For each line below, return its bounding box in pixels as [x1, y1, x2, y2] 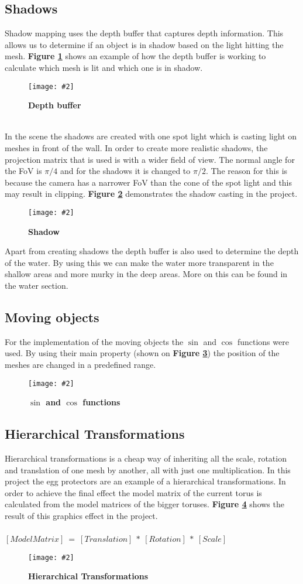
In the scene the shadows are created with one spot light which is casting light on [5, 130, 297, 142]
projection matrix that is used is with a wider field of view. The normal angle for [5, 153, 295, 165]
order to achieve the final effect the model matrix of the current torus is [5, 486, 262, 498]
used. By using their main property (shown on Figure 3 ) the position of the [5, 347, 280, 359]
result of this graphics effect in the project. [5, 510, 158, 522]
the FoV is [5, 165, 42, 177]
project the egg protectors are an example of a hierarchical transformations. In [5, 475, 286, 487]
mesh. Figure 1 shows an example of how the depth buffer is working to [5, 50, 266, 62]
